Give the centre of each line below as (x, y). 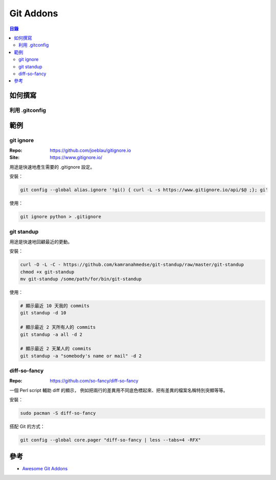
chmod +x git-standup (47, 272)
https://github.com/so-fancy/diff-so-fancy (94, 381)
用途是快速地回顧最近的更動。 (41, 242)
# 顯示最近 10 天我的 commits (55, 306)
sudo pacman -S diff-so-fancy (58, 413)
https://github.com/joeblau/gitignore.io (90, 150)
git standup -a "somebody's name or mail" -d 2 (81, 356)
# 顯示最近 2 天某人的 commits (56, 349)
